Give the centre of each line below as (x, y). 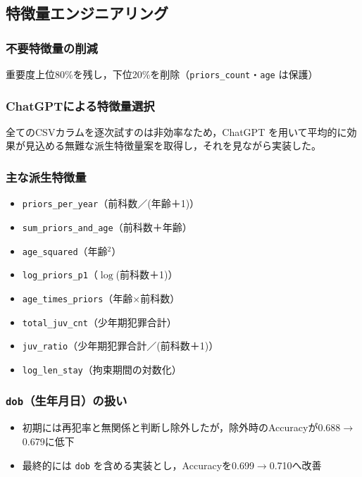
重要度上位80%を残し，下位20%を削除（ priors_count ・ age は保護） (162, 74)
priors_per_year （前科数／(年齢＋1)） (111, 203)
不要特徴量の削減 (52, 48)
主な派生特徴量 (46, 176)
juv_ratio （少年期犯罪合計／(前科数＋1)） (120, 346)
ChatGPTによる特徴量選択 (80, 105)
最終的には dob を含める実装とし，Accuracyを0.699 (138, 465)
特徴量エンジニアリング (87, 13)
